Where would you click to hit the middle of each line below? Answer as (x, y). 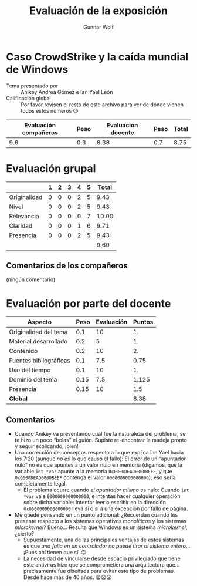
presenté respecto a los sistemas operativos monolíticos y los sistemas (100, 521)
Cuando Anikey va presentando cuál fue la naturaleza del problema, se (100, 434)
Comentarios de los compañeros (67, 266)
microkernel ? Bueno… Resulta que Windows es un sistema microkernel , (101, 527)
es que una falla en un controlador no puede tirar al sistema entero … (107, 546)
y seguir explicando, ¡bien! (47, 446)
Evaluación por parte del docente (89, 303)
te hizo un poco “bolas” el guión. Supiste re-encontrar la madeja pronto (101, 440)
